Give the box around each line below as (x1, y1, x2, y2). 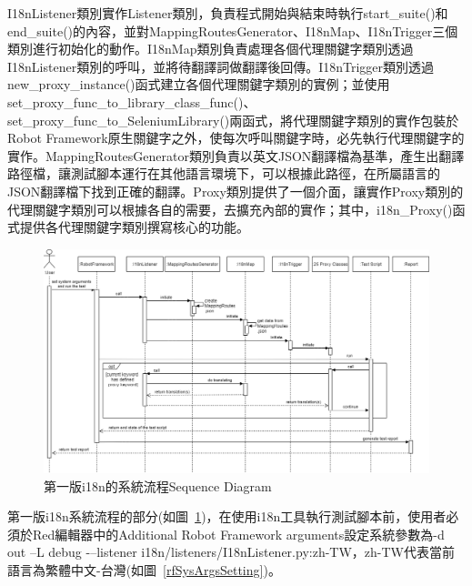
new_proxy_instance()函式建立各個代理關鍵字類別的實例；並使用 (7, 75, 390, 94)
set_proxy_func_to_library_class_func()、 (7, 92, 256, 111)
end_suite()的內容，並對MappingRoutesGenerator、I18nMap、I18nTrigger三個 (7, 21, 458, 40)
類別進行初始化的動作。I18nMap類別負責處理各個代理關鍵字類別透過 (7, 39, 414, 58)
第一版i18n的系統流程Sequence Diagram (44, 476, 272, 495)
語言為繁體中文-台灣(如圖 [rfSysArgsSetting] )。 (7, 561, 281, 580)
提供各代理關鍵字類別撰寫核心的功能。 (19, 217, 249, 237)
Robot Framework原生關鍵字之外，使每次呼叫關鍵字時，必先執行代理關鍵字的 (7, 128, 465, 147)
